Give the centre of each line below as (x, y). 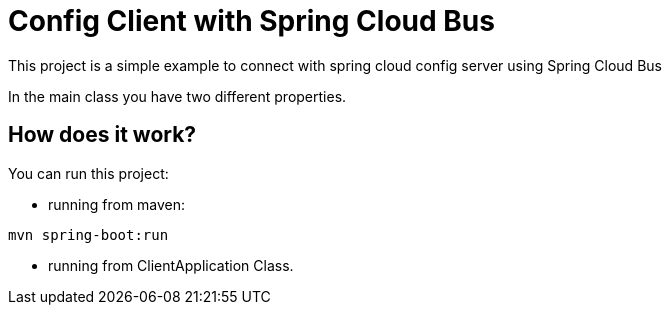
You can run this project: (88, 173)
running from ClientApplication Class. (171, 265)
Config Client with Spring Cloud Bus (251, 21)
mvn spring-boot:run (88, 234)
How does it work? (102, 135)
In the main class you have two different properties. (177, 96)
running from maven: (117, 204)
